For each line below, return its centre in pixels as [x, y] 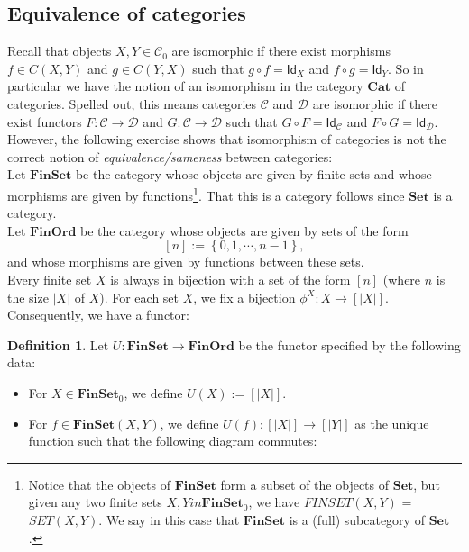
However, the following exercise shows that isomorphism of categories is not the [227, 139]
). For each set [139, 297]
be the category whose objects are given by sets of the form [244, 230]
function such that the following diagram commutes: [173, 441]
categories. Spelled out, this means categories [132, 103]
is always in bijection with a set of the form [230, 279]
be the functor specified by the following [349, 344]
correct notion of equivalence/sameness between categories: [170, 156]
